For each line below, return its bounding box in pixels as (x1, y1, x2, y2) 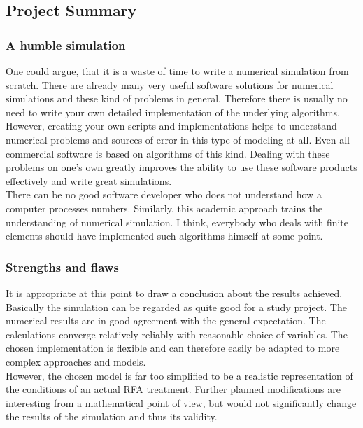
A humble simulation (6, 36, 126, 53)
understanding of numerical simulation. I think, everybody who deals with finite (6, 214, 349, 229)
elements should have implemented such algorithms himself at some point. (6, 228, 323, 243)
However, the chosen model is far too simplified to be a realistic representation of (6, 368, 353, 382)
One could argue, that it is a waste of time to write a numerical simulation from (6, 64, 349, 78)
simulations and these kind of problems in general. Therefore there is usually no (6, 91, 348, 106)
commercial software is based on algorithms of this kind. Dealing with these (6, 146, 330, 160)
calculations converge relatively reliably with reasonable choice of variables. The (6, 326, 348, 341)
